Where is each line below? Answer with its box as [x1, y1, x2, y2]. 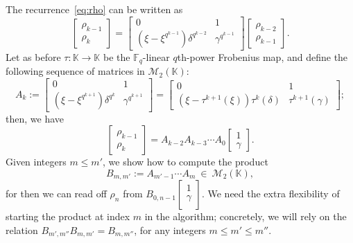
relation [6, 223, 38, 237]
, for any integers [134, 223, 206, 237]
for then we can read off [6, 186, 107, 201]
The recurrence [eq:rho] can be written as [6, 2, 183, 16]
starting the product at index [6, 209, 130, 224]
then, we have [6, 111, 64, 125]
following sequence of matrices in [6, 64, 145, 78]
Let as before [6, 49, 61, 64]
